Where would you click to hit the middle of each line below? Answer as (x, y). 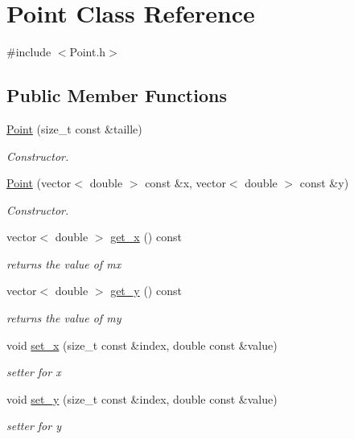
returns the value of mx (64, 263)
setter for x (34, 372)
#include (29, 52)
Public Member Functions (117, 95)
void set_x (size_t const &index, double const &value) (142, 345)
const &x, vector (185, 183)
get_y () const (146, 291)
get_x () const (146, 237)
